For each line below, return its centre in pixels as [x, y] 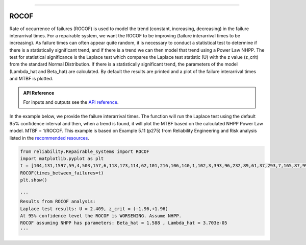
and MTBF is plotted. [31, 79]
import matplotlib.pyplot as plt [62, 158]
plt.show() [34, 180]
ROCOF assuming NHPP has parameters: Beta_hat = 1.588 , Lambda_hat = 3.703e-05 [124, 223]
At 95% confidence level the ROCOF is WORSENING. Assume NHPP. [101, 216]
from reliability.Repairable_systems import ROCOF [85, 151]
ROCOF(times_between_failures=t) [62, 173]
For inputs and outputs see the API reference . [71, 102]
